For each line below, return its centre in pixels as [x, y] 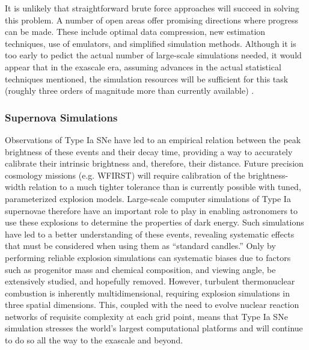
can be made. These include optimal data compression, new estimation [135, 32]
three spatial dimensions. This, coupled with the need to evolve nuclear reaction [152, 305]
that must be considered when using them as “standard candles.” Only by [140, 246]
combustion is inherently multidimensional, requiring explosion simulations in [147, 293]
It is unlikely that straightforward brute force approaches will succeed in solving [152, 8]
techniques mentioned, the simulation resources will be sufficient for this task [147, 78]
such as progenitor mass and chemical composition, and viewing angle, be [140, 269]
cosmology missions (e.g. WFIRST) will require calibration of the [125, 175]
